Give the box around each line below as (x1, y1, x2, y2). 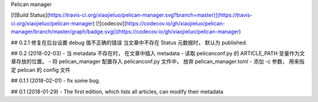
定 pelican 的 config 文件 (11, 66, 71, 73)
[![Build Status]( (11, 12, 49, 19)
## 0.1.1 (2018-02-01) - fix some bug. (11, 77, 100, 84)
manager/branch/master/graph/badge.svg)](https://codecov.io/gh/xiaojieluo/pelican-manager (11, 28, 240, 35)
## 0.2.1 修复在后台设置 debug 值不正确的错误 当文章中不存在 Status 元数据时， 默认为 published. (11, 39, 247, 46)
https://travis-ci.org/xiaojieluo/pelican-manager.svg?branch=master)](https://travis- (48, 12, 253, 19)
